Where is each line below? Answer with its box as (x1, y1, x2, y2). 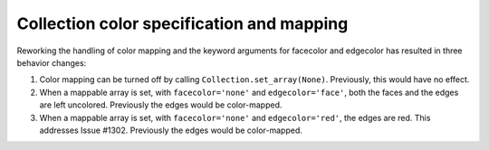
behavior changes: (16, 57, 87, 68)
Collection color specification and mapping (16, 14, 349, 33)
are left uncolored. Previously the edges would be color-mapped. (39, 99, 283, 110)
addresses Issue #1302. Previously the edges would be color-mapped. (39, 125, 302, 136)
